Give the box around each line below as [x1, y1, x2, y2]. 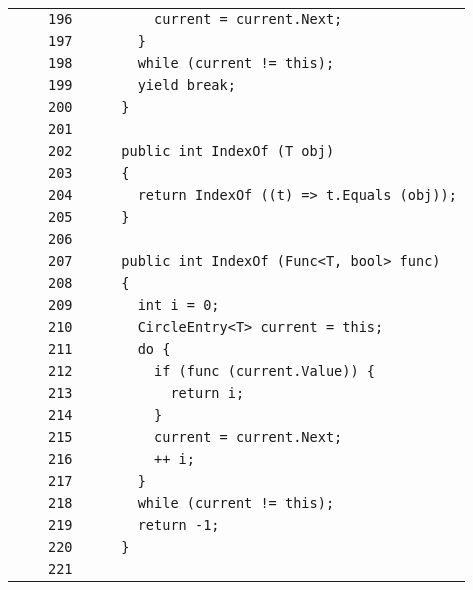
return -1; [137, 517, 220, 533]
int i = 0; [137, 297, 220, 313]
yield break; [137, 77, 236, 93]
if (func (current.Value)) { [154, 363, 376, 379]
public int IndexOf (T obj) [121, 143, 335, 159]
